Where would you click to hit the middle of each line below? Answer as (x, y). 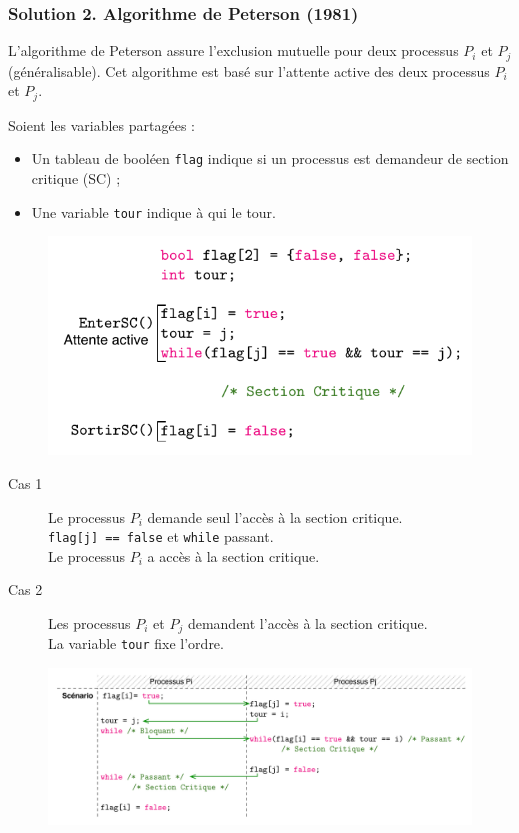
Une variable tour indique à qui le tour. (153, 211)
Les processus (89, 622)
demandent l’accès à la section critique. (307, 622)
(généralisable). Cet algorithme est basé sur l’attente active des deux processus (249, 70)
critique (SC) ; (76, 177)
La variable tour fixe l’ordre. (136, 643)
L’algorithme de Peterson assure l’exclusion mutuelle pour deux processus (233, 50)
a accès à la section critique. (233, 555)
